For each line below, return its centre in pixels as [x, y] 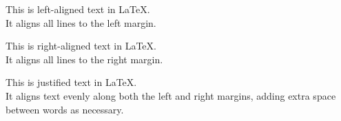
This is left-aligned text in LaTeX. [78, 9]
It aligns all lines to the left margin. [81, 22]
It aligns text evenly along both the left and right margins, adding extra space [171, 95]
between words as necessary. [65, 109]
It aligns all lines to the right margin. [84, 59]
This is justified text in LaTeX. [71, 82]
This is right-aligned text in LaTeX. [81, 46]
